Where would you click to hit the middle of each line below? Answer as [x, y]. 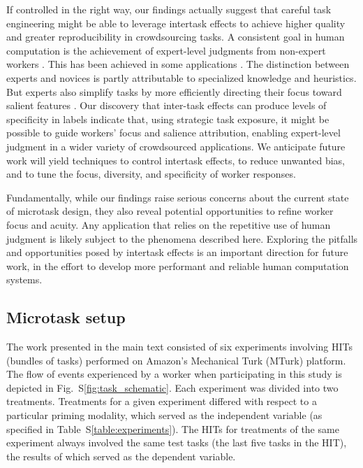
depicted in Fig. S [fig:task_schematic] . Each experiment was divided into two [172, 387]
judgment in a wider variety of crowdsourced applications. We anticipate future [176, 146]
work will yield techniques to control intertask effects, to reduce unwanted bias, [176, 160]
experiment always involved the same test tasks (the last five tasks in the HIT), [177, 442]
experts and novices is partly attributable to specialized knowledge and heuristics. [181, 77]
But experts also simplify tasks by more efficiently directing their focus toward [174, 91]
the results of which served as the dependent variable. [121, 456]
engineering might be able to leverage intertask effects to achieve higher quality [176, 23]
